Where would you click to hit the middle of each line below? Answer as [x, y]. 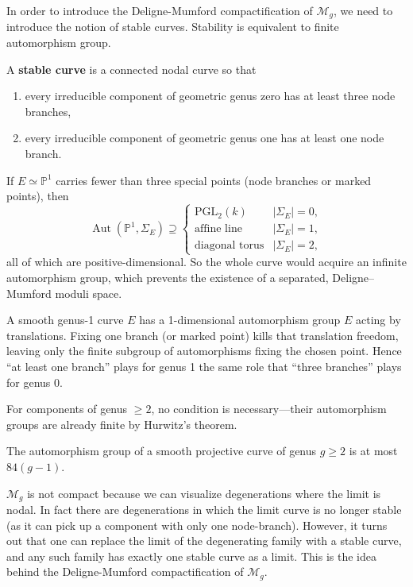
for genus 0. [35, 382]
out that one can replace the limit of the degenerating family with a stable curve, [204, 541]
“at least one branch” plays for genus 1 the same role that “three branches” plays [204, 366]
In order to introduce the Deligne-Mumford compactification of [160, 10]
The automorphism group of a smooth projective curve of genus [162, 451]
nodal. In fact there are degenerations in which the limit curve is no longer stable [204, 509]
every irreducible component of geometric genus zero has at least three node [210, 96]
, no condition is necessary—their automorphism [269, 409]
